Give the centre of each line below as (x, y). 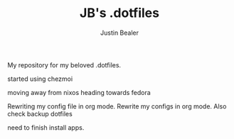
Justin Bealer (119, 33)
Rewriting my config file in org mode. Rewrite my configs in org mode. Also (117, 106)
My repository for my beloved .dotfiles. (64, 65)
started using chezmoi (40, 79)
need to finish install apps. (46, 127)
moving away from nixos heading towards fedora (79, 92)
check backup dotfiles (40, 113)
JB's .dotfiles (119, 13)
